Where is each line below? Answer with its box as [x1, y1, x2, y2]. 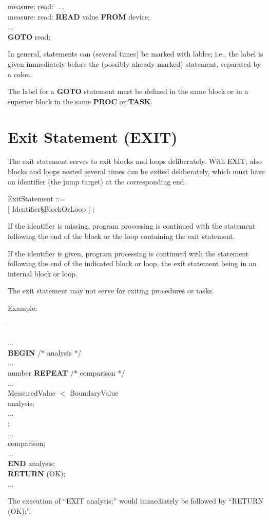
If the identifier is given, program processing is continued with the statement [8, 248, 249, 258]
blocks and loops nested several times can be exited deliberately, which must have [8, 166, 265, 177]
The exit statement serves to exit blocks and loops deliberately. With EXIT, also [8, 156, 262, 166]
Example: [8, 303, 37, 313]
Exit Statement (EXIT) [8, 126, 178, 147]
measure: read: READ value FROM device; [8, 11, 150, 22]
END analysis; [8, 458, 55, 469]
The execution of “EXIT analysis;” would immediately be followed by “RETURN [8, 495, 263, 506]
